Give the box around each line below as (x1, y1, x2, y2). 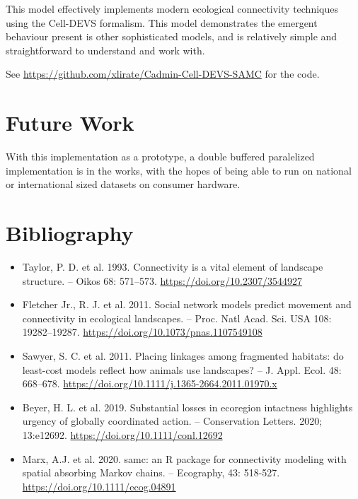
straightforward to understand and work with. (6, 42, 205, 57)
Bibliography (6, 218, 134, 247)
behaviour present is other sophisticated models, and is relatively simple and (6, 29, 337, 44)
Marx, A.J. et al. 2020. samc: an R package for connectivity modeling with (22, 451, 347, 466)
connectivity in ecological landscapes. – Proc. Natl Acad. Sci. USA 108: (22, 310, 332, 325)
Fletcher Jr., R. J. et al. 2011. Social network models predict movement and (22, 297, 352, 312)
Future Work (6, 108, 134, 137)
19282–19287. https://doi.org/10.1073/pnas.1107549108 (22, 324, 262, 339)
